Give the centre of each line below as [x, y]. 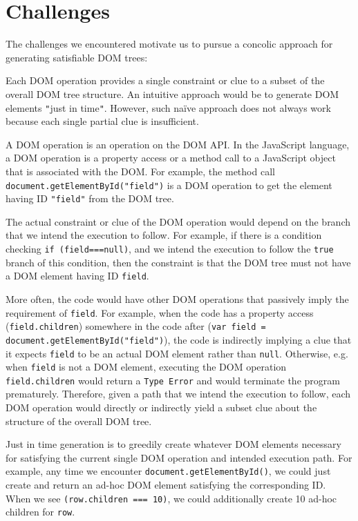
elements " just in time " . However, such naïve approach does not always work [168, 107]
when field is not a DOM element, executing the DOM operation [146, 367]
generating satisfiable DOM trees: [77, 57]
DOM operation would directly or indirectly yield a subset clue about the [161, 407]
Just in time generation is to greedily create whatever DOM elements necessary [173, 444]
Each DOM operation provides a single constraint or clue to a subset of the [165, 80]
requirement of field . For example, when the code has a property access [160, 312]
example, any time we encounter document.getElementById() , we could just [168, 471]
